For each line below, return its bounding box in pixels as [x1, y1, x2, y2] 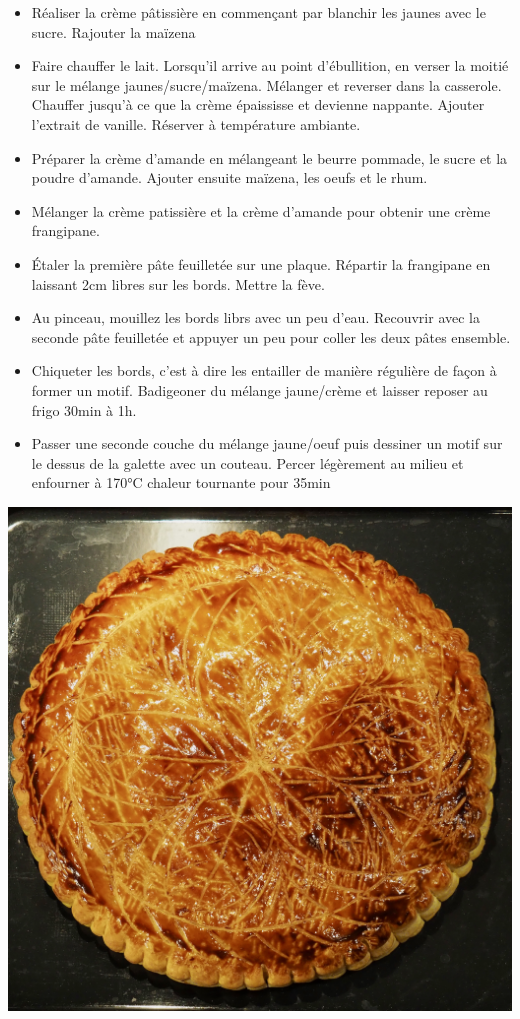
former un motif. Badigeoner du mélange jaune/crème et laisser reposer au [31, 379, 488, 400]
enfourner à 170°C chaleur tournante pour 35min [31, 472, 331, 493]
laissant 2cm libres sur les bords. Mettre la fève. [31, 273, 325, 294]
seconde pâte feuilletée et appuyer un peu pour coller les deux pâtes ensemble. [31, 326, 511, 347]
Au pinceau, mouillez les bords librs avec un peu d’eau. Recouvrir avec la [31, 307, 480, 328]
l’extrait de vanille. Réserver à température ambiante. [31, 113, 361, 134]
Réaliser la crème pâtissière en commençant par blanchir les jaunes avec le [31, 2, 486, 22]
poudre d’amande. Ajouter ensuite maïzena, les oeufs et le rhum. [31, 167, 428, 188]
